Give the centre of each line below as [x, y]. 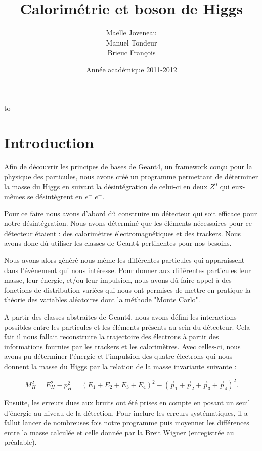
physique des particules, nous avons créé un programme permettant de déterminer [131, 176]
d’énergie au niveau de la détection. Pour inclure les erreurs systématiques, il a [126, 412]
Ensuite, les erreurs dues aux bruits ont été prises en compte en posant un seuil [127, 402]
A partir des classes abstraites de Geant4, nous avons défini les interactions [120, 316]
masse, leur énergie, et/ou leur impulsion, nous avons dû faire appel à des [118, 280]
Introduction [49, 142]
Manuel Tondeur [132, 42]
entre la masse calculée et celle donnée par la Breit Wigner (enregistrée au [119, 432]
